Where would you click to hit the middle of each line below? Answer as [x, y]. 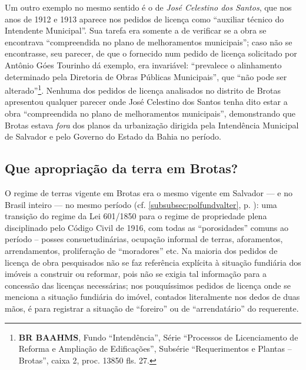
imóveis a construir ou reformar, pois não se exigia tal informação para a [136, 274]
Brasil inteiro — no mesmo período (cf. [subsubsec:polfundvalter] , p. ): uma [141, 204]
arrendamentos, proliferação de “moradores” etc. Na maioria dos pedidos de [141, 250]
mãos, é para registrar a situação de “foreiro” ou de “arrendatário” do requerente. [152, 308]
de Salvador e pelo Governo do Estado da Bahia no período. [113, 136]
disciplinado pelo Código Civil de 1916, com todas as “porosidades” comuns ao [147, 227]
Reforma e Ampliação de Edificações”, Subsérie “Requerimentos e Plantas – [155, 348]
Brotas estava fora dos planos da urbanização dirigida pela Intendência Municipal [152, 125]
